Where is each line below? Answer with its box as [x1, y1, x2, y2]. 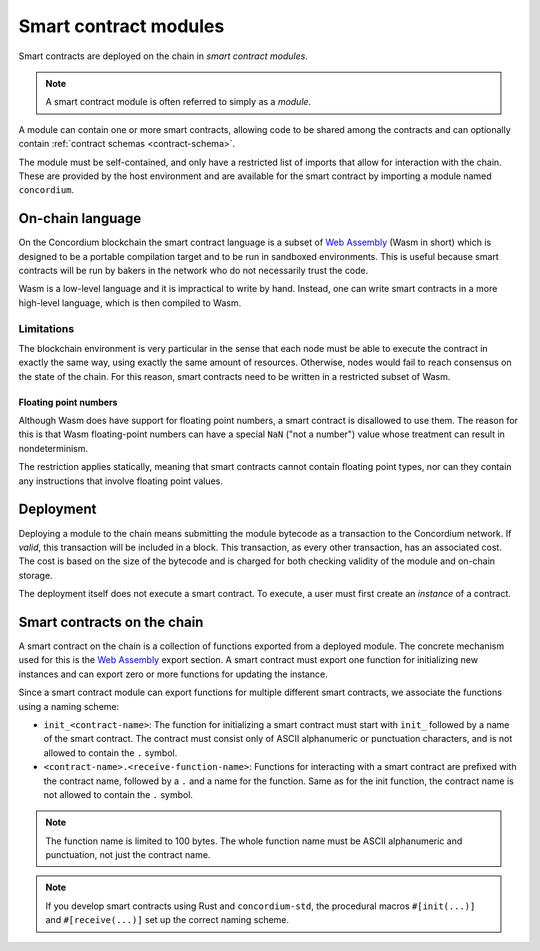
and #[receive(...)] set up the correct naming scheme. [45, 914, 290, 926]
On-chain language [18, 210, 142, 227]
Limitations [18, 321, 75, 335]
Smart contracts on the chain [18, 613, 204, 630]
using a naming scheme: [18, 700, 120, 712]
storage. [18, 569, 54, 581]
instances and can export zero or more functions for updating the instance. [18, 668, 329, 680]
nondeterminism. [18, 442, 89, 454]
